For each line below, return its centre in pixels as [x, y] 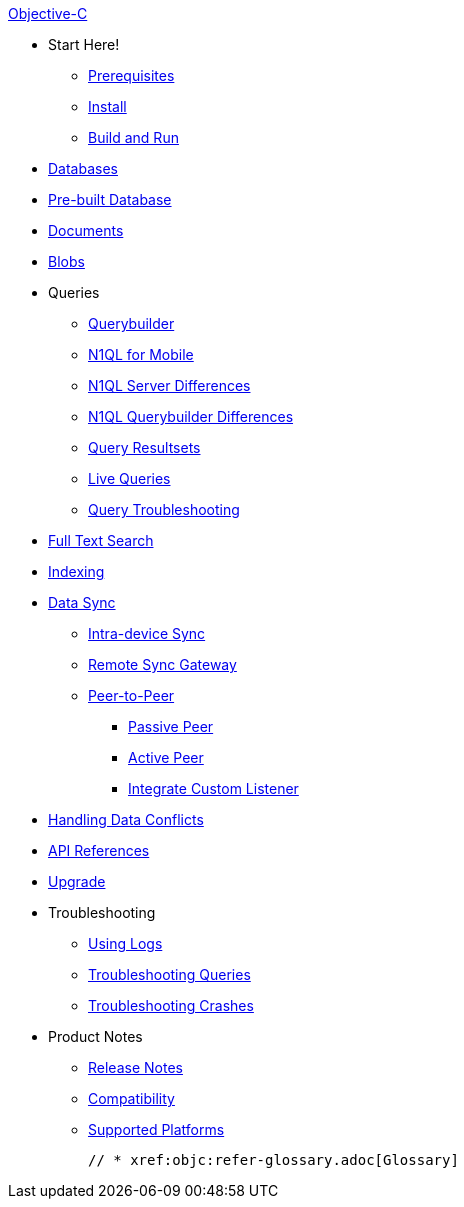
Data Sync [82, 602]
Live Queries [129, 478]
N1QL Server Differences [169, 385]
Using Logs [125, 943]
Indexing [76, 571]
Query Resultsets [144, 447]
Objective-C [48, 13]
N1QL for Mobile [141, 354]
